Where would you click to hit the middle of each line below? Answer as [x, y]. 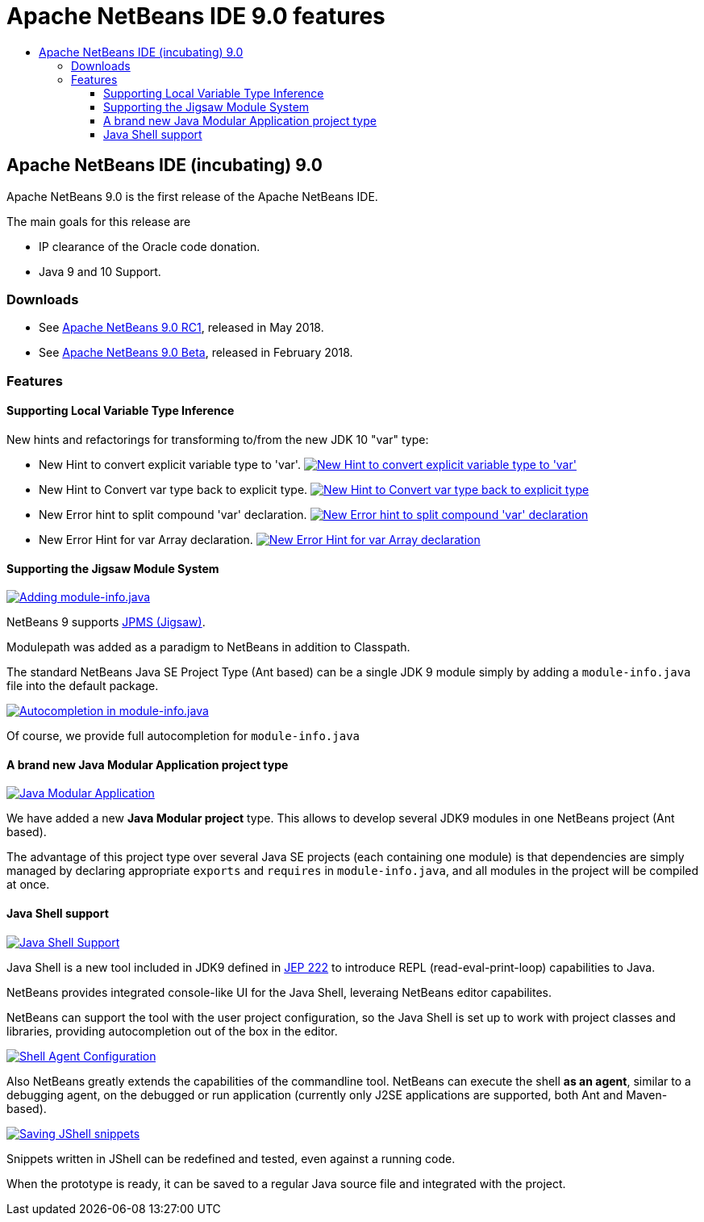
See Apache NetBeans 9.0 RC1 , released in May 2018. [181, 328]
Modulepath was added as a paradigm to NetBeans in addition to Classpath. [208, 647]
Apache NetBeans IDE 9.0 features [196, 16]
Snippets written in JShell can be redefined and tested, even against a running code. [231, 1158]
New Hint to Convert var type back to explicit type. [173, 489]
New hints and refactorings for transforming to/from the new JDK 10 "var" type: [218, 439]
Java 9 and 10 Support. [100, 271]
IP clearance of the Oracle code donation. [150, 246]
